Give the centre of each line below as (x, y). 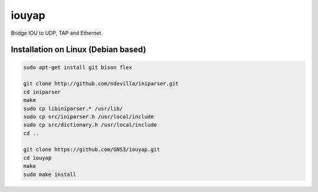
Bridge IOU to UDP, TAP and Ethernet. (57, 33)
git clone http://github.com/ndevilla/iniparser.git (101, 84)
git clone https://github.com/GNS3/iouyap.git (92, 150)
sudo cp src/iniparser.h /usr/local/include (89, 117)
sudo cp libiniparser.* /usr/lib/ (73, 108)
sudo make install (50, 174)
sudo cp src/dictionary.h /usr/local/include (90, 125)
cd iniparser (42, 92)
